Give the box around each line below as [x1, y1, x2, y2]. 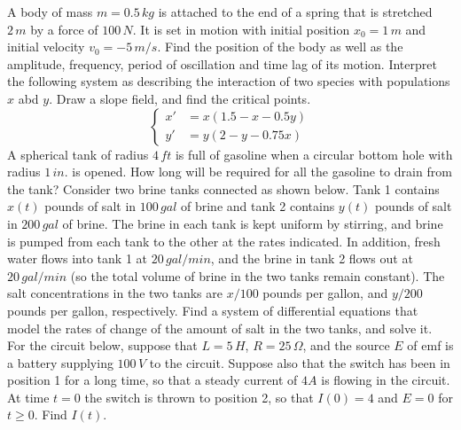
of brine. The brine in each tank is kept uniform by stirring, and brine [62, 214, 443, 232]
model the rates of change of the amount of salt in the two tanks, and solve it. [7, 318, 433, 337]
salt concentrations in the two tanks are [7, 284, 223, 302]
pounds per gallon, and [262, 284, 388, 302]
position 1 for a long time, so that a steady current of [7, 371, 298, 389]
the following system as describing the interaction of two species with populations [7, 72, 450, 90]
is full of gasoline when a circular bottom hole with [175, 145, 453, 163]
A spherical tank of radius [7, 145, 149, 163]
